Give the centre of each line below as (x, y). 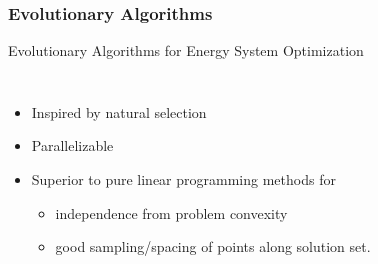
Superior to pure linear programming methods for (183, 179)
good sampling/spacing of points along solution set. (213, 246)
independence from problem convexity (171, 212)
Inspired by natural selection (119, 111)
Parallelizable (72, 145)
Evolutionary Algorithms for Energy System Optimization (186, 50)
